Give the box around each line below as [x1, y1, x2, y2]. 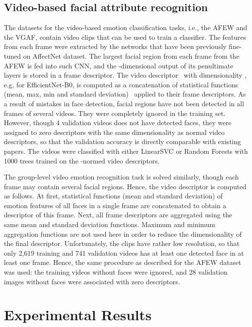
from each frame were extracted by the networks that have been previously [4, 41, 227, 51]
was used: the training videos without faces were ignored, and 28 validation [4, 267, 228, 277]
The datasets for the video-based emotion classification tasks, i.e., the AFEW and [4, 22, 248, 33]
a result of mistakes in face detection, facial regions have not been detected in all [4, 98, 244, 108]
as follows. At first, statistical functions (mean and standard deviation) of [4, 191, 223, 201]
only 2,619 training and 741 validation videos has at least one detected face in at [4, 247, 244, 258]
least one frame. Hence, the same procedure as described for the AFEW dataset [4, 257, 241, 267]
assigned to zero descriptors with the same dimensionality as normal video [4, 127, 225, 137]
